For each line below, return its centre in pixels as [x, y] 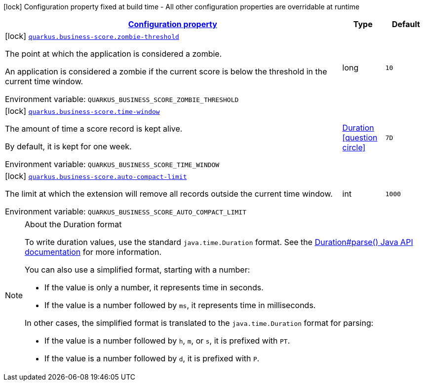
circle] [354, 147]
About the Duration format [73, 224]
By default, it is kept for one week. [68, 146]
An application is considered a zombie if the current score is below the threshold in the [166, 71]
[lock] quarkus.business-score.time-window [82, 111]
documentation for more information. [93, 252]
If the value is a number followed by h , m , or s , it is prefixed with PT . [167, 341]
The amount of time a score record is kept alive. [94, 129]
